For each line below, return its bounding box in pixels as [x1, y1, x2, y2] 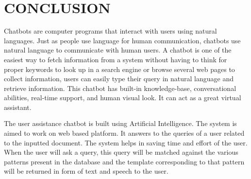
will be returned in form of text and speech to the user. [4, 166, 168, 176]
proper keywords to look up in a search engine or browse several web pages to [4, 64, 235, 74]
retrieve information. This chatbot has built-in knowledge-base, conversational [4, 83, 236, 93]
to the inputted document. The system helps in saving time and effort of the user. [4, 137, 248, 147]
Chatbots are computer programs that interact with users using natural [4, 26, 217, 36]
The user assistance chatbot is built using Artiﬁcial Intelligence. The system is [4, 118, 237, 128]
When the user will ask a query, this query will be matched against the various [4, 147, 238, 157]
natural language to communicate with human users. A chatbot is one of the [4, 45, 232, 55]
